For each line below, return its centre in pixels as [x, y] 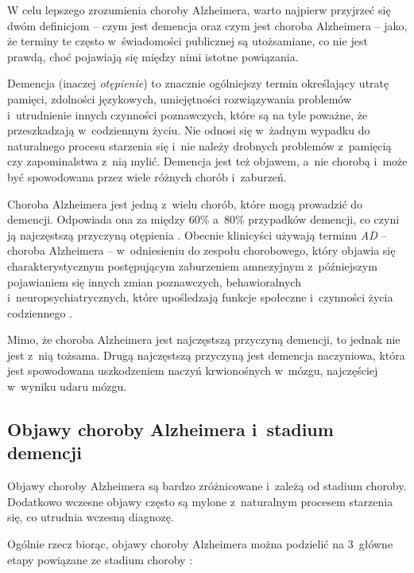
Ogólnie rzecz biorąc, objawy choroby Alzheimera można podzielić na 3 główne [200, 544]
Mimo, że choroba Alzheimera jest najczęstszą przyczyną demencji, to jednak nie [204, 339]
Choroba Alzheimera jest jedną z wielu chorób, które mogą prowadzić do [185, 203]
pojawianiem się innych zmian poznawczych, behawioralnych [154, 281]
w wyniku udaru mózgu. [67, 386]
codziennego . [40, 312]
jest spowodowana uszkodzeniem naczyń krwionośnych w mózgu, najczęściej [193, 370]
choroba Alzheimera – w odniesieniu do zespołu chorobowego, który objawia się [201, 250]
